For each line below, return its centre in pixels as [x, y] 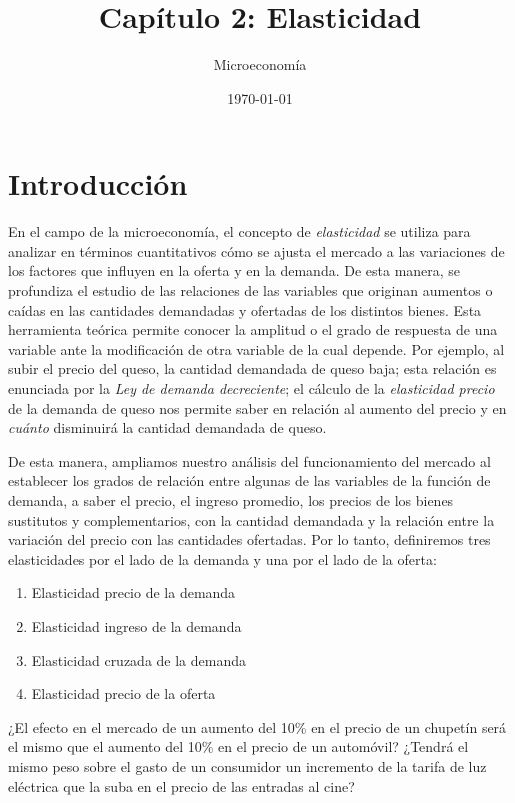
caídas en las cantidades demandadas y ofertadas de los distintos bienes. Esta [245, 309]
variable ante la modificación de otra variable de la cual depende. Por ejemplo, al [256, 348]
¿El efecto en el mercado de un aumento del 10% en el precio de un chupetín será [257, 726]
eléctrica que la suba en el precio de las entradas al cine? [181, 785]
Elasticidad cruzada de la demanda [139, 659]
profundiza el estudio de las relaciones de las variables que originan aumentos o [250, 290]
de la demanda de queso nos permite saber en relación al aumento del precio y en [257, 407]
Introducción [98, 183]
